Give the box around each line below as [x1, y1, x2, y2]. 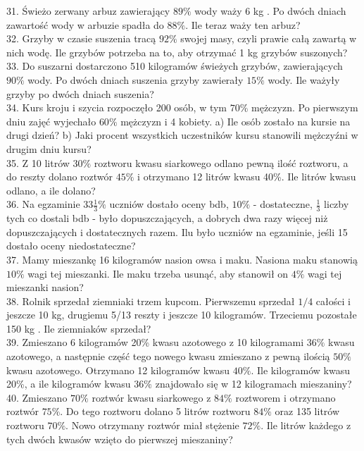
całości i [315, 293, 351, 308]
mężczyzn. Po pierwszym [251, 100, 358, 115]
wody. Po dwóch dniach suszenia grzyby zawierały [27, 72, 244, 87]
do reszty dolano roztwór [6, 169, 113, 184]
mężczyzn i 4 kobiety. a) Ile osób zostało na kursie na [120, 113, 351, 128]
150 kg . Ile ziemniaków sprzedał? [6, 321, 151, 335]
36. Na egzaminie [6, 197, 80, 211]
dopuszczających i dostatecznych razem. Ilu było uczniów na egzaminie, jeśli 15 [6, 224, 348, 239]
